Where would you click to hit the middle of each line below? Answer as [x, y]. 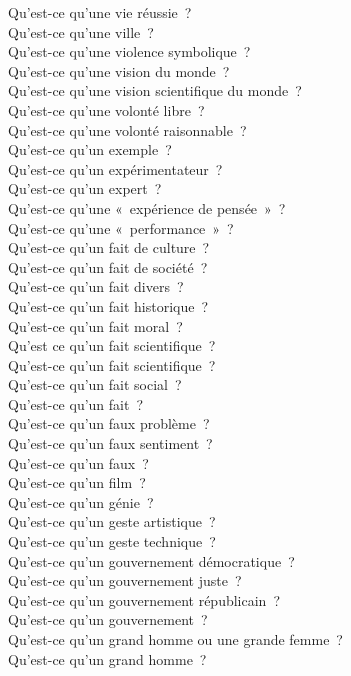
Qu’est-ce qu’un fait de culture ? [109, 247]
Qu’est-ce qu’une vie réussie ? [100, 12]
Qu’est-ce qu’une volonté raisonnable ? [127, 129]
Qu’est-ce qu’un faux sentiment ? [110, 443]
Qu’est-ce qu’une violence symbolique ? [129, 51]
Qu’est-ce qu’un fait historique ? [108, 305]
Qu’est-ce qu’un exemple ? [90, 149]
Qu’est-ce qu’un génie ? [81, 501]
